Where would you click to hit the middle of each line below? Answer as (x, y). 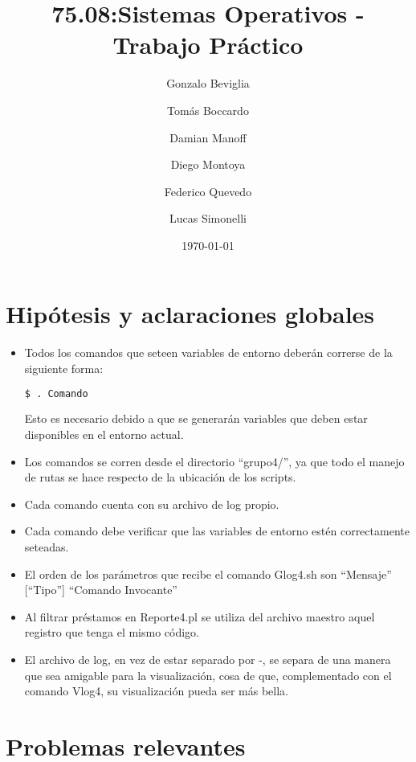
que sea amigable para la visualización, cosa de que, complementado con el (208, 675)
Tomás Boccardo (208, 110)
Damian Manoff (208, 137)
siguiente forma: (64, 368)
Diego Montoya (208, 164)
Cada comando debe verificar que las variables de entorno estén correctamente (217, 531)
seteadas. (47, 547)
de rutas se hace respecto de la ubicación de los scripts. (160, 477)
